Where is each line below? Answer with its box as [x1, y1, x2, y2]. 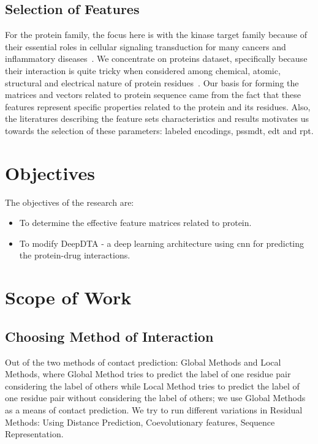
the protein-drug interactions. [19, 249, 131, 262]
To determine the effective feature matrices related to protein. [19, 216, 252, 229]
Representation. [5, 427, 64, 440]
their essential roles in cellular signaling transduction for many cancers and [5, 40, 286, 53]
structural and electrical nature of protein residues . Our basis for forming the [5, 76, 299, 89]
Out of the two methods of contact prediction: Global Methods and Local [5, 355, 281, 368]
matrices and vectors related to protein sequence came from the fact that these [5, 88, 301, 101]
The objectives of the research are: [5, 195, 134, 208]
